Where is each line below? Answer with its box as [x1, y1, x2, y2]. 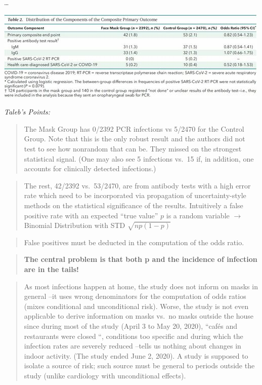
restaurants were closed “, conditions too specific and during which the [24, 330, 243, 341]
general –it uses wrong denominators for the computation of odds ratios [24, 291, 246, 301]
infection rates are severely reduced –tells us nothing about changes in [24, 340, 241, 351]
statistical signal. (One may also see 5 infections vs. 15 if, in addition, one [24, 153, 254, 164]
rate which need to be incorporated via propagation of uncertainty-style [24, 190, 246, 201]
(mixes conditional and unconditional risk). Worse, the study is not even [24, 300, 249, 311]
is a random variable [166, 210, 230, 220]
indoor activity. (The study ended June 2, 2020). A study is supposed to [24, 350, 248, 361]
